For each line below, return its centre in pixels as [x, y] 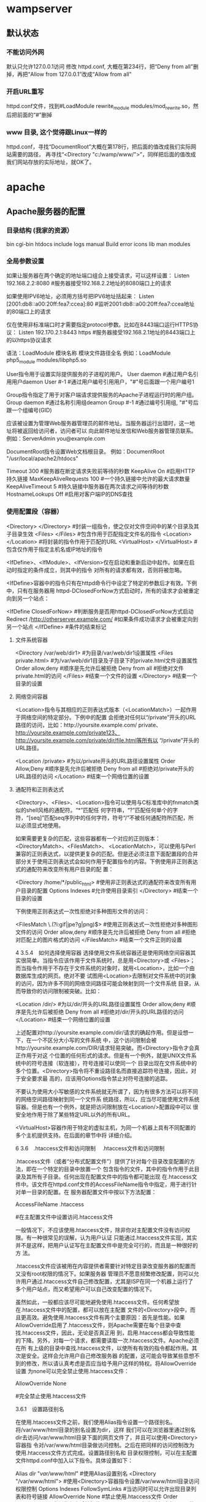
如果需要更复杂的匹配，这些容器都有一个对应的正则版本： [88, 838]
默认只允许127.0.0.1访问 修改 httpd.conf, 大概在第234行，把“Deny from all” [100, 66]
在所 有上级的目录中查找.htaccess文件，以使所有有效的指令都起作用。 [103, 1348]
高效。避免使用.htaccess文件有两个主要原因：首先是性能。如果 [105, 1317]
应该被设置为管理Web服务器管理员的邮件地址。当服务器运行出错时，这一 [98, 423]
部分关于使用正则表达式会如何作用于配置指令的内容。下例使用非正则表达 [106, 861]
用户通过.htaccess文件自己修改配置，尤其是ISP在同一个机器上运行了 [107, 1282]
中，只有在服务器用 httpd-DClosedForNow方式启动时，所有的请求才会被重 [100, 590]
